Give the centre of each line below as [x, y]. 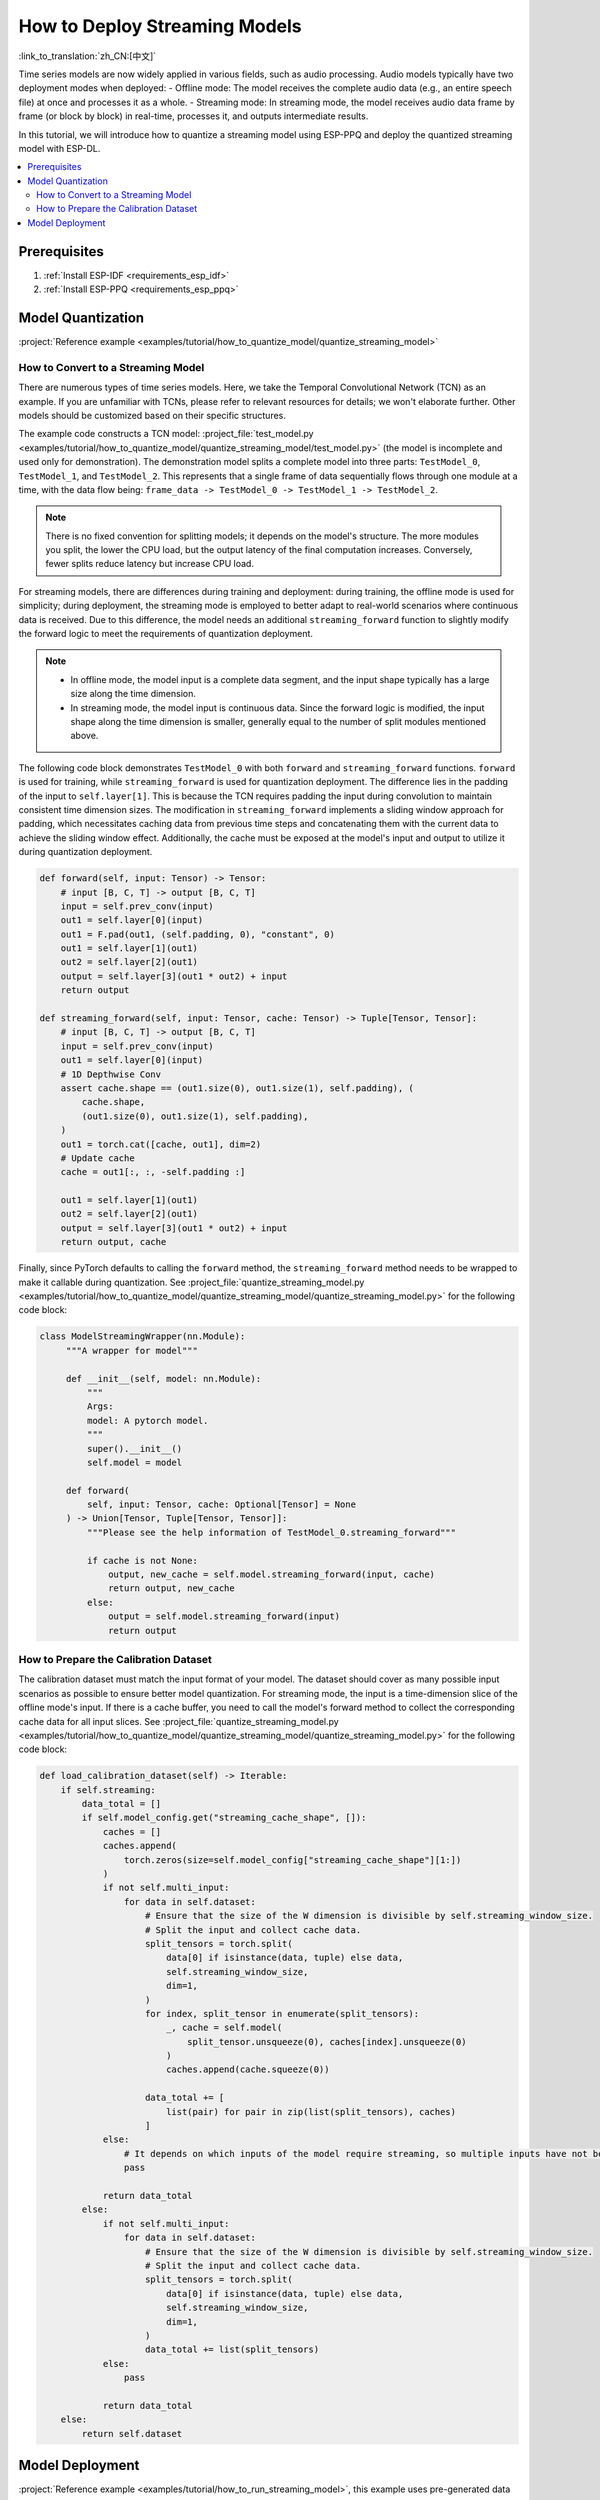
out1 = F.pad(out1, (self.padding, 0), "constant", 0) [197, 934]
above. [84, 736]
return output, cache [113, 1242]
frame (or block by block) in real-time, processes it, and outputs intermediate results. [193, 116]
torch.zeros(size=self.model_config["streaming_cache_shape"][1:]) [292, 1859]
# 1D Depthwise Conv [111, 1074]
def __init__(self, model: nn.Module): [163, 1378]
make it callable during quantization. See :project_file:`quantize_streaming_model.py [191, 1282]
